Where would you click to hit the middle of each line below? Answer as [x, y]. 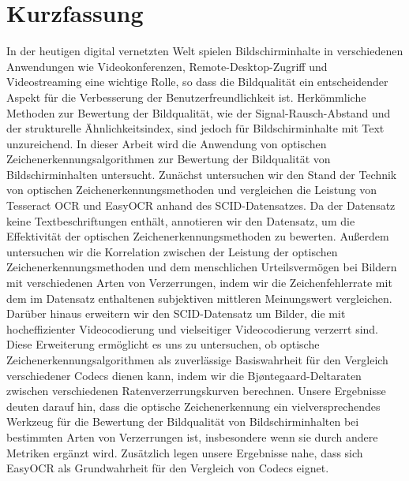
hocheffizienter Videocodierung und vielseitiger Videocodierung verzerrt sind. [193, 328]
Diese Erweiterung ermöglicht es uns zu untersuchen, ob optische [163, 344]
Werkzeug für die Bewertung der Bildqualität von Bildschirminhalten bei [183, 421]
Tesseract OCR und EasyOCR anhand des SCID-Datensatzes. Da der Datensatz [201, 205]
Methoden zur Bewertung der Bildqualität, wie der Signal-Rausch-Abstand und [199, 112]
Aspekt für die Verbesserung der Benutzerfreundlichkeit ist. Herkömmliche [186, 97]
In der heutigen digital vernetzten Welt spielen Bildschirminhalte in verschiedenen [205, 51]
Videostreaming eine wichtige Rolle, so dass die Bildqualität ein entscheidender [197, 82]
